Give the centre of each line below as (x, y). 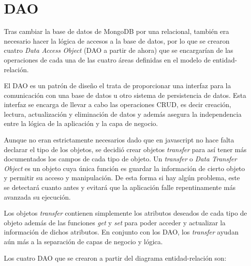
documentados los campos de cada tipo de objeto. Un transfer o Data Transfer (120, 159)
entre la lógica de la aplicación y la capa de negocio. (81, 123)
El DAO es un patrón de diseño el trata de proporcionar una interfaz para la (118, 86)
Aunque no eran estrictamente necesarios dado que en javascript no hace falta (119, 140)
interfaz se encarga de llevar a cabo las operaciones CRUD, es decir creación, (118, 104)
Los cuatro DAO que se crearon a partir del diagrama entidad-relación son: (115, 258)
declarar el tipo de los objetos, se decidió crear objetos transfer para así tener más (125, 149)
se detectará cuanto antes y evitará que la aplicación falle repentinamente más (120, 187)
